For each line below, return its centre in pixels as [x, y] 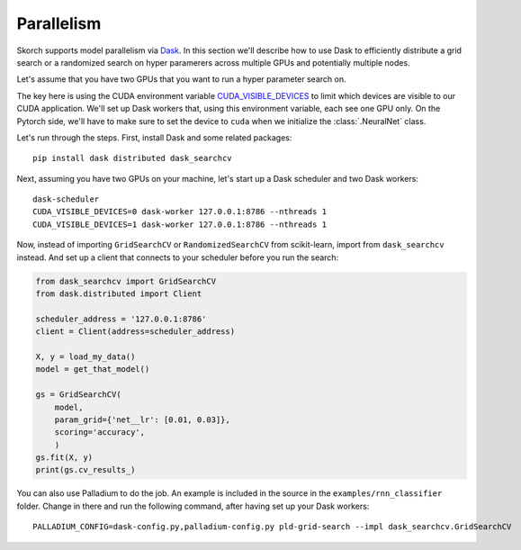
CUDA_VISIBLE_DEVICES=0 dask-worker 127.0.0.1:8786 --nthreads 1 [180, 212]
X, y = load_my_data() [85, 356]
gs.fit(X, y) [64, 458]
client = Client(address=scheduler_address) [135, 332]
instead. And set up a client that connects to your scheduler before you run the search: [178, 257]
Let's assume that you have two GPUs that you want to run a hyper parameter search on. [181, 79]
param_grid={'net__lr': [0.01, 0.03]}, [143, 419]
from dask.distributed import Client [119, 294]
